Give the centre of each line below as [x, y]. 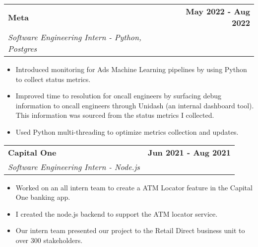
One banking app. [43, 197]
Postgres [23, 48]
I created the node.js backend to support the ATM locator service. [117, 213]
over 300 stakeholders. [49, 240]
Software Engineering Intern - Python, [75, 37]
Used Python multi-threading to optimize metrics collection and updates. [127, 131]
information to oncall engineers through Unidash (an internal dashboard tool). [135, 105]
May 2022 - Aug [218, 11]
